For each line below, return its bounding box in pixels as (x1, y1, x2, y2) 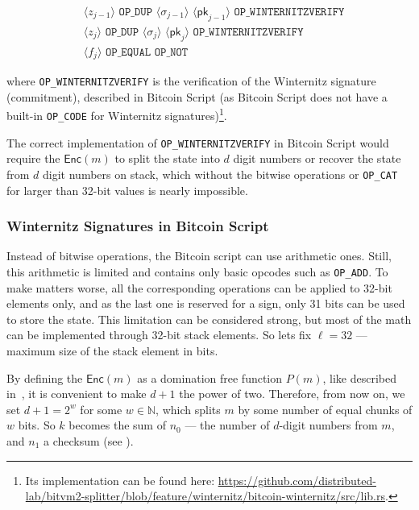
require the (6, 150, 60, 167)
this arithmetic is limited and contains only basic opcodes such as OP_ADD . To (6, 263, 388, 280)
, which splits (156, 400, 221, 417)
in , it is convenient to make (6, 385, 147, 402)
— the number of (185, 417, 270, 433)
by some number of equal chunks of (238, 400, 413, 417)
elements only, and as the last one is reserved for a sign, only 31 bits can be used (6, 295, 405, 312)
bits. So (18, 417, 56, 433)
